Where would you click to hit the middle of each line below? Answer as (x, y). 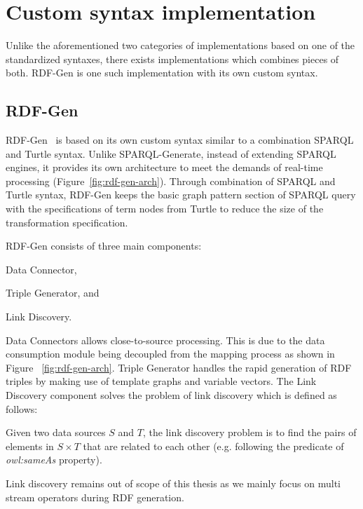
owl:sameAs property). (54, 460)
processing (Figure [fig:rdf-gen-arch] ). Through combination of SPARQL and (171, 181)
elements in (30, 446)
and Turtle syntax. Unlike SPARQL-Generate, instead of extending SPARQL (171, 153)
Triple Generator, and (53, 293)
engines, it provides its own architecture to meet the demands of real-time (164, 167)
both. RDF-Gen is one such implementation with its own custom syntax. (162, 73)
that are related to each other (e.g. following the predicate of (213, 446)
